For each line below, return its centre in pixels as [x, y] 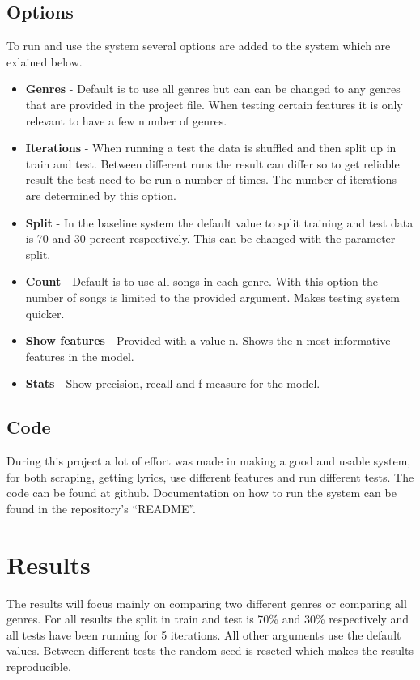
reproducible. [39, 666]
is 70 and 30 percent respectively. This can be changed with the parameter [210, 238]
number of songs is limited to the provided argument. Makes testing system [213, 297]
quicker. [45, 313]
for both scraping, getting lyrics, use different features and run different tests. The [210, 476]
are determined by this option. [101, 195]
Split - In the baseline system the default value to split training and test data [219, 222]
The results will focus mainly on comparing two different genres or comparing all [207, 603]
